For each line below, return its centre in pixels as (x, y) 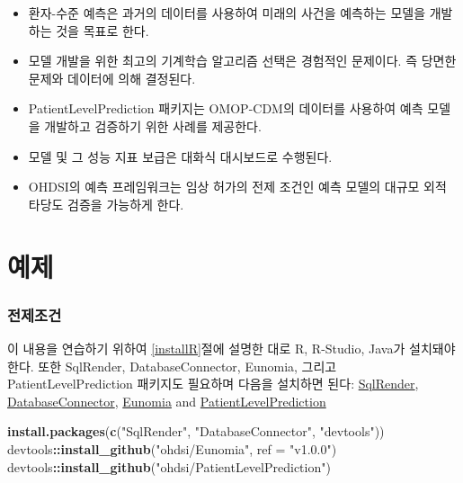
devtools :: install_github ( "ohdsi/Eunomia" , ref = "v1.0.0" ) (172, 448)
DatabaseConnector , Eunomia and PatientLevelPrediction (167, 401)
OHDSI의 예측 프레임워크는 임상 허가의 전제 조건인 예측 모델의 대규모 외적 (237, 187)
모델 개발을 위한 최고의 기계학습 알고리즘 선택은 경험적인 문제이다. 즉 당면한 (242, 61)
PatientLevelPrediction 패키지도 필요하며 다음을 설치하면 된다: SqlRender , (213, 384)
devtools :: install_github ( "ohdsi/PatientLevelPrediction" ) (169, 466)
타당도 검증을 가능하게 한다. (106, 204)
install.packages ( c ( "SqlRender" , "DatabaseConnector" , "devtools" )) (196, 431)
